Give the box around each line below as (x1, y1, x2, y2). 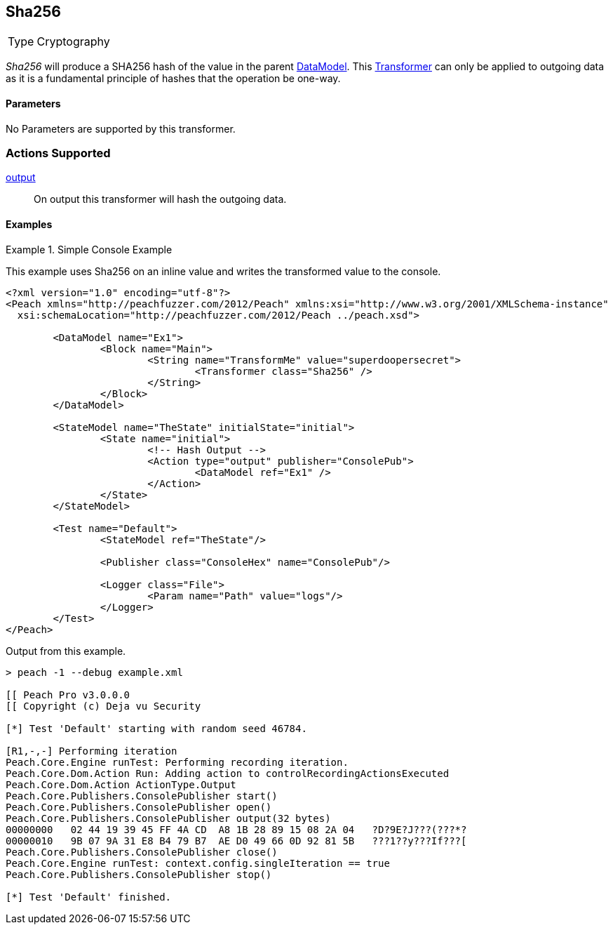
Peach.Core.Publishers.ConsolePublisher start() (6, 790, 278, 802)
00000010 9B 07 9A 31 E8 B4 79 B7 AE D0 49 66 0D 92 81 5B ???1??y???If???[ (6, 835, 467, 846)
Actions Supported (6, 146, 111, 161)
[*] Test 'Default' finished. (6, 891, 172, 903)
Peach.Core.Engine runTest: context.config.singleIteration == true (6, 857, 390, 869)
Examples (6, 218, 53, 230)
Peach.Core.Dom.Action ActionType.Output (6, 778, 236, 790)
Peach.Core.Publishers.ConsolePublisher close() (6, 846, 278, 858)
